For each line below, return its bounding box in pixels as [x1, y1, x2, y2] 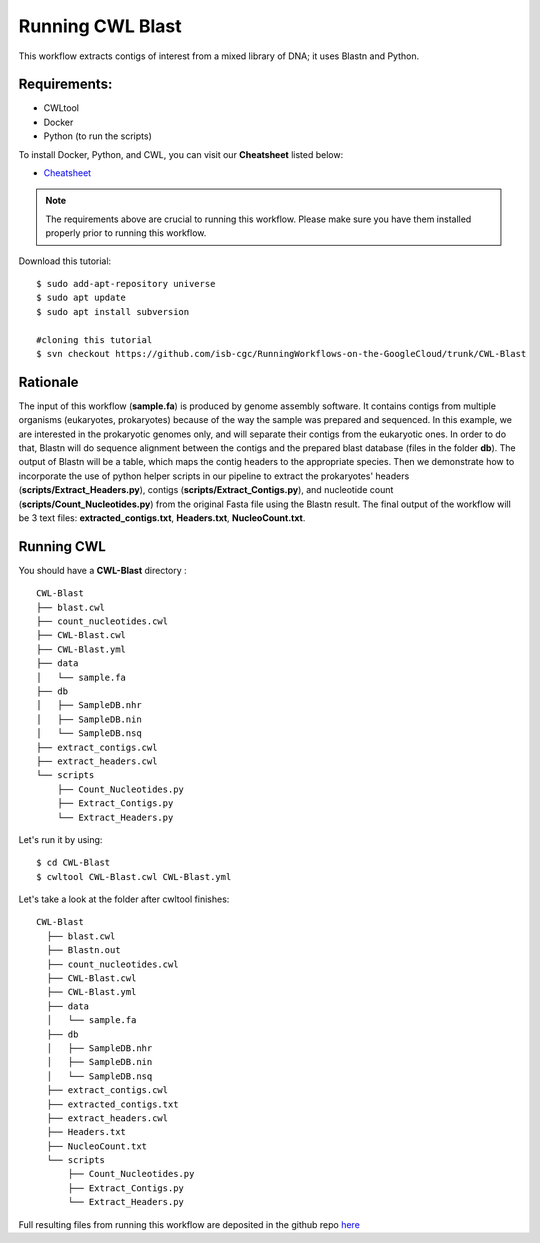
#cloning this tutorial [36, 334, 153, 345]
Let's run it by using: [18, 833, 103, 845]
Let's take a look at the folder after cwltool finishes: [18, 893, 230, 905]
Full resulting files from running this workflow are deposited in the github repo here [18, 1218, 360, 1230]
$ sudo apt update [36, 292, 127, 304]
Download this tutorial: [18, 255, 112, 267]
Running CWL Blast [18, 15, 182, 37]
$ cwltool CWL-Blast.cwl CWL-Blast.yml [36, 871, 232, 882]
